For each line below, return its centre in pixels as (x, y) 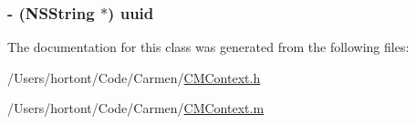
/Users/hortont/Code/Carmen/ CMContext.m (136, 108)
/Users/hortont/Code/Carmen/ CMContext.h (134, 77)
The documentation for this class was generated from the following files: (208, 47)
